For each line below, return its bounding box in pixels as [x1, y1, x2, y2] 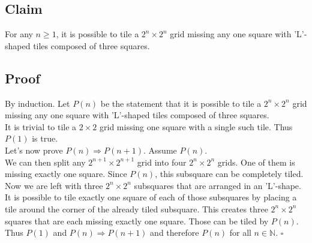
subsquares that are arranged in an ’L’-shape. [134, 179, 301, 191]
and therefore [150, 226, 199, 239]
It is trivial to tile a [5, 120, 77, 133]
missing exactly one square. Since [5, 167, 127, 180]
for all [229, 226, 251, 239]
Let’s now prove [5, 143, 63, 156]
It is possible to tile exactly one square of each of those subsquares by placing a [5, 191, 297, 203]
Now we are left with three [5, 179, 103, 191]
